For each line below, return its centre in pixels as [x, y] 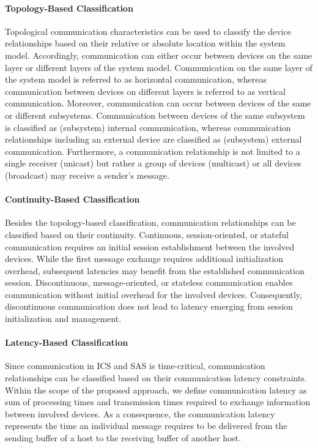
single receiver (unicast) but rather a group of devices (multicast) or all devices [153, 163]
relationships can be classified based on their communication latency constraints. [156, 378]
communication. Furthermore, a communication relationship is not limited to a [153, 151]
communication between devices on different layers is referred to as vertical [145, 91]
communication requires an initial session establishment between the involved [150, 246]
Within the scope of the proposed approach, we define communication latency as [156, 390]
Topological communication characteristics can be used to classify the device [148, 31]
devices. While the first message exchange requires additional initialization [144, 259]
